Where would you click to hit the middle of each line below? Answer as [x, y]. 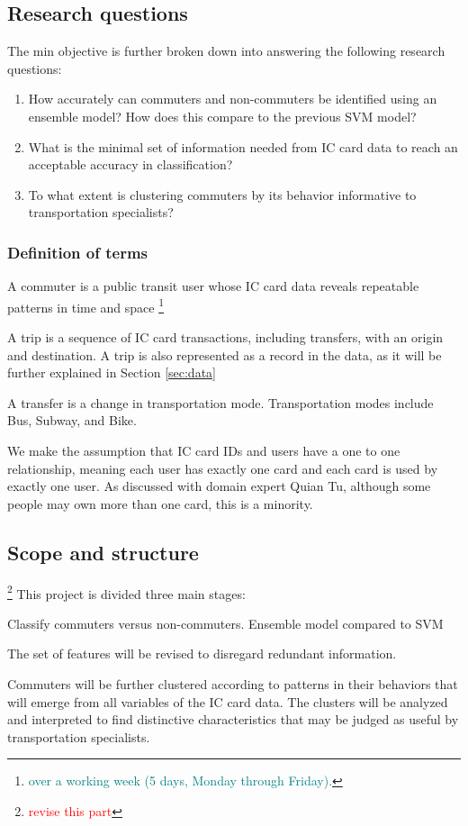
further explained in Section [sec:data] [112, 372]
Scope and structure [103, 552]
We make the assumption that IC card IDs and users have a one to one [204, 450]
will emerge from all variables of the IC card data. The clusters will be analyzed [228, 701]
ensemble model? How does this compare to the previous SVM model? [222, 116]
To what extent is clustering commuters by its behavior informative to [222, 194]
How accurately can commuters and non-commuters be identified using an [233, 99]
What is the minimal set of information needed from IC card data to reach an [243, 146]
